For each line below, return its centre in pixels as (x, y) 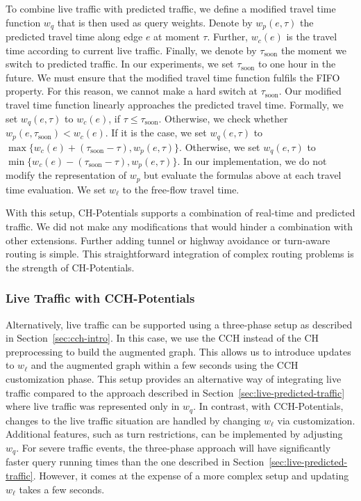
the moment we (314, 50)
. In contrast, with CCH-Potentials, (268, 406)
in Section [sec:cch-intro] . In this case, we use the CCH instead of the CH (162, 338)
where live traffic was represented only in (93, 406)
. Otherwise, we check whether (223, 118)
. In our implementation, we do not (252, 160)
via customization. (316, 420)
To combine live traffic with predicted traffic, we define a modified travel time (171, 8)
